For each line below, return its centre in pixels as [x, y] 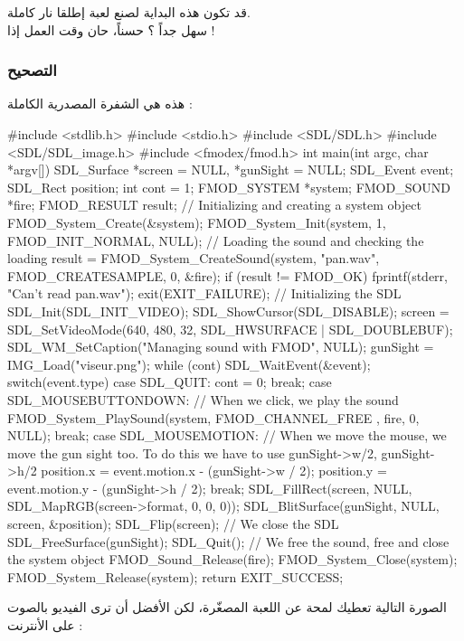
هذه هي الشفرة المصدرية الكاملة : [100, 104]
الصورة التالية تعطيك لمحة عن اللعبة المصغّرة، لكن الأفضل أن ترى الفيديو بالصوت [227, 607]
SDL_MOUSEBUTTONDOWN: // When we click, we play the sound [203, 399]
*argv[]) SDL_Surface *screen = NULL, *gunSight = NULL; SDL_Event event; [231, 170]
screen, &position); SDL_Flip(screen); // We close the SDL [173, 524]
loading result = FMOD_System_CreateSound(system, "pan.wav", [194, 258]
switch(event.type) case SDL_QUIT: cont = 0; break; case [170, 382]
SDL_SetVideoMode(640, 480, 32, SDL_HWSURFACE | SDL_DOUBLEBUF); [230, 329]
